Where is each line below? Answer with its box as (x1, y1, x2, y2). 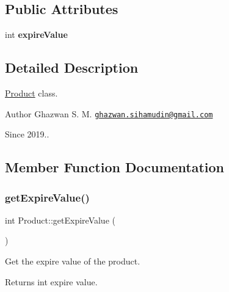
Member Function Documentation (5, 158, 225, 177)
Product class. (5, 87, 58, 99)
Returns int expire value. (5, 275, 98, 288)
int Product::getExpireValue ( (5, 213, 115, 226)
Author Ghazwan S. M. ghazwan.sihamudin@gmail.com (5, 107, 213, 120)
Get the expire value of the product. (5, 255, 140, 268)
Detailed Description (5, 58, 139, 77)
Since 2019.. (5, 128, 49, 141)
